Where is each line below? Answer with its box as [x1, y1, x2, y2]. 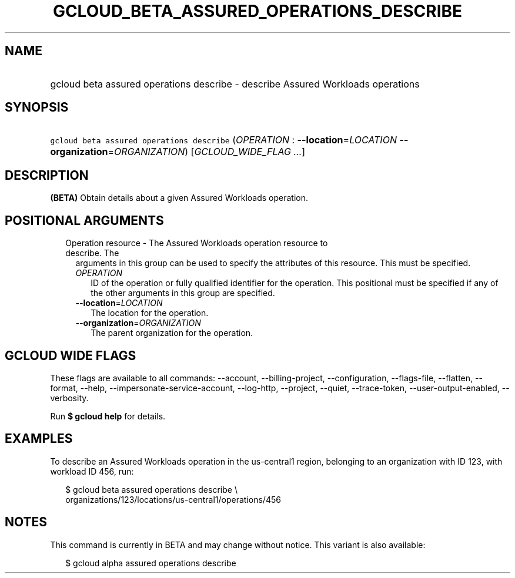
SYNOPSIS [5, 100, 69, 115]
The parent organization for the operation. [91, 328, 253, 338]
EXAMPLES [5, 431, 73, 446]
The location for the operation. [91, 308, 209, 318]
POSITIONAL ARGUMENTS [5, 213, 164, 228]
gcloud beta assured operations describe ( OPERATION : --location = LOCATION [50, 134, 397, 146]
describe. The [65, 248, 119, 258]
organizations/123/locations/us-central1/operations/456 [65, 494, 281, 505]
